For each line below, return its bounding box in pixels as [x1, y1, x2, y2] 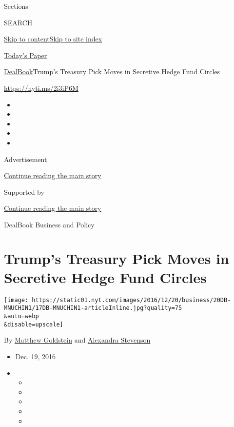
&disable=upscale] [4, 321, 63, 328]
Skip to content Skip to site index [4, 34, 102, 44]
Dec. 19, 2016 [15, 351, 56, 362]
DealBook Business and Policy [4, 219, 95, 229]
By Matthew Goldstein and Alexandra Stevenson [4, 335, 151, 345]
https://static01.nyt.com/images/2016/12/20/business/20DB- [32, 296, 231, 304]
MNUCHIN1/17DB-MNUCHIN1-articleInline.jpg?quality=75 [4, 305, 182, 312]
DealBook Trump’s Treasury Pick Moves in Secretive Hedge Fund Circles [4, 66, 220, 77]
